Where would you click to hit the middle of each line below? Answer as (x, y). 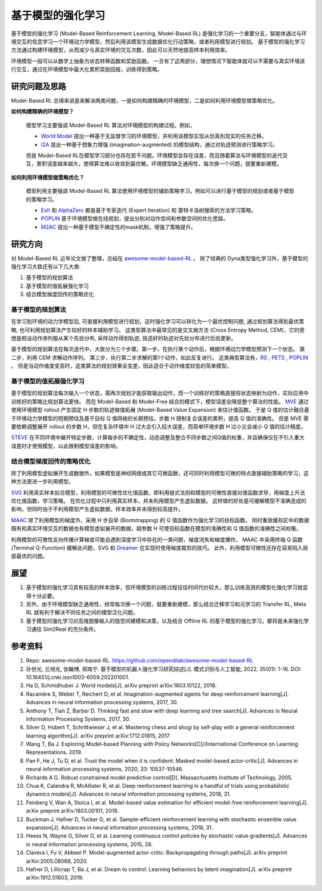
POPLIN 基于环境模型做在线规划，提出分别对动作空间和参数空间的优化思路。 (135, 218)
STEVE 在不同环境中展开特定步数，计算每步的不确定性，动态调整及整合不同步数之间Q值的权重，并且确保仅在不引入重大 (158, 437)
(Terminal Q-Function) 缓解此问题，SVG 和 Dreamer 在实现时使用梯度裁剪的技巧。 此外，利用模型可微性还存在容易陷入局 (160, 548)
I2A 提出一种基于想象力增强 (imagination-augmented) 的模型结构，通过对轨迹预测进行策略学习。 (160, 144)
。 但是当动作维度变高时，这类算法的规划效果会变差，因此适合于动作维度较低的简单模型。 (121, 366)
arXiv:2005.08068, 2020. (57, 861)
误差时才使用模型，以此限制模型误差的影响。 (66, 446)
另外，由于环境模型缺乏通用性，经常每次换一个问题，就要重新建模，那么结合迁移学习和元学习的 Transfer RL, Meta (166, 604)
